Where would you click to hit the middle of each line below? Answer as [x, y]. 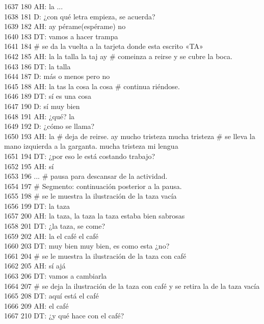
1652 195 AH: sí [29, 166]
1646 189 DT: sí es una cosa [48, 96]
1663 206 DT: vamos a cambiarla [56, 276]
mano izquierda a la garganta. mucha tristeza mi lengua [91, 146]
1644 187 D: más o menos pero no [57, 76]
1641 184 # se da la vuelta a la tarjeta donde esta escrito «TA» [104, 46]
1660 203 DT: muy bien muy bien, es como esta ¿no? [87, 246]
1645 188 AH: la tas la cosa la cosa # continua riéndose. [92, 86]
